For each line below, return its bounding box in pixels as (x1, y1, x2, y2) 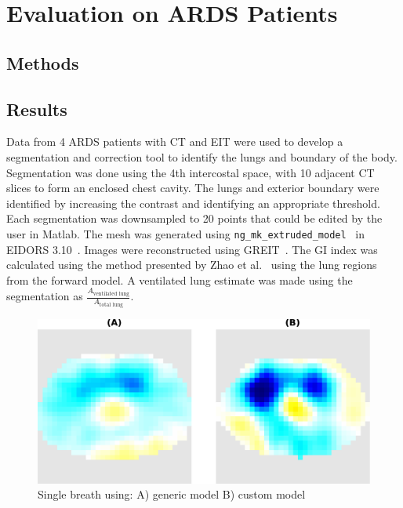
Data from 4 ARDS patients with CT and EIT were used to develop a (6, 133, 343, 150)
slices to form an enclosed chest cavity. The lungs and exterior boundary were (6, 180, 379, 196)
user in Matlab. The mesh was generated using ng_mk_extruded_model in (6, 225, 365, 241)
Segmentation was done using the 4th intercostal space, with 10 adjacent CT (6, 164, 375, 180)
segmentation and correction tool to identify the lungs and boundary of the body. (6, 148, 398, 165)
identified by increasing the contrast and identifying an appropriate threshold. (6, 194, 380, 211)
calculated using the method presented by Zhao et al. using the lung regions (6, 256, 377, 273)
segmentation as (6, 288, 83, 304)
